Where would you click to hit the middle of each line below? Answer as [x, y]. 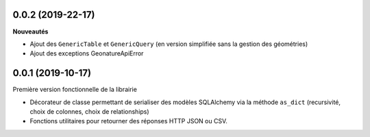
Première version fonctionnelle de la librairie [75, 90]
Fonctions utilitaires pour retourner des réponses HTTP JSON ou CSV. [128, 121]
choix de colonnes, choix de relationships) [90, 111]
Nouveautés [30, 32]
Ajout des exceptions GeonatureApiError [87, 53]
